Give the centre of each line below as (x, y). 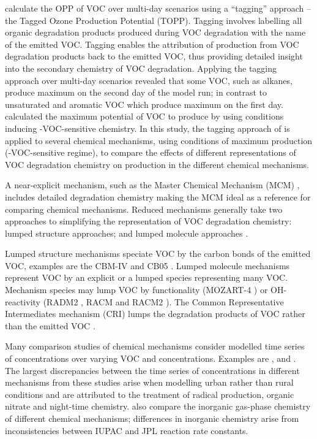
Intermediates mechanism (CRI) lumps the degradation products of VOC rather (155, 314)
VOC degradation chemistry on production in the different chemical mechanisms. (157, 164)
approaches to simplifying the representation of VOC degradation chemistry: (148, 221)
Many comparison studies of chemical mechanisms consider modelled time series (155, 346)
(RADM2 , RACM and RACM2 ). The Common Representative (163, 301)
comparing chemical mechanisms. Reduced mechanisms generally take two (144, 209)
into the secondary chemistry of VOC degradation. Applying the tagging (141, 68)
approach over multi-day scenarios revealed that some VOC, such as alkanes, (149, 80)
